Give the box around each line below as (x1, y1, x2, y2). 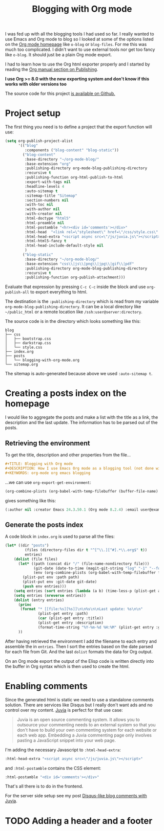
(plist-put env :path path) (22, 575, 80, 580)
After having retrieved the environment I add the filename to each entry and (5, 638, 157, 644)
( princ (18, 602, 32, 607)
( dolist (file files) (14, 557, 58, 561)
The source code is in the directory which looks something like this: (5, 318, 141, 324)
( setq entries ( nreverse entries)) (14, 593, 86, 598)
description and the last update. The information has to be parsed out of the (5, 420, 158, 426)
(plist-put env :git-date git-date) (22, 580, 97, 584)
